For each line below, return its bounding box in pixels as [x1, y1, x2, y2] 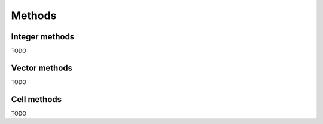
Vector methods [11, 63, 73, 73]
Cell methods [11, 94, 62, 104]
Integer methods [11, 32, 75, 42]
